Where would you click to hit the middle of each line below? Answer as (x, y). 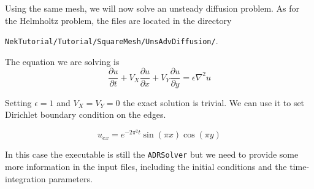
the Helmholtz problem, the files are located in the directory (118, 20)
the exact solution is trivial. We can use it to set (214, 102)
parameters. (71, 178)
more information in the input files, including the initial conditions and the (146, 166)
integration (25, 178)
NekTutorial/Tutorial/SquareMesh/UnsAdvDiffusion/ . (112, 41)
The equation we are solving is (62, 61)
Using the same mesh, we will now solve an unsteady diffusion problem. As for (152, 8)
